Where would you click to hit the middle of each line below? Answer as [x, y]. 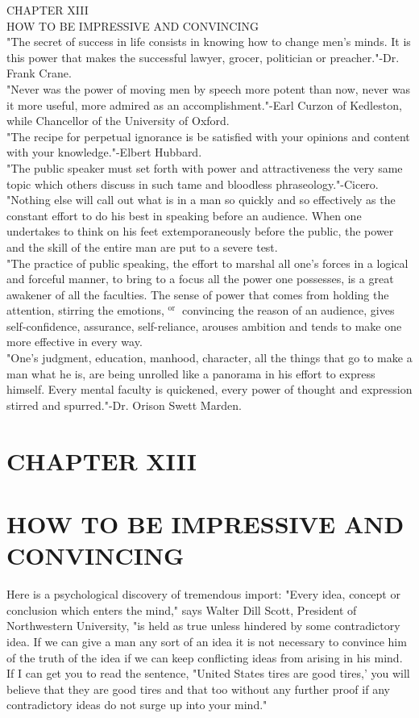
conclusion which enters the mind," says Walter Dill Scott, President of [182, 609]
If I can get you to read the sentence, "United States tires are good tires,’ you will [208, 673]
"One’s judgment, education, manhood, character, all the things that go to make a [209, 358]
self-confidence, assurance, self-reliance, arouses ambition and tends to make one [204, 326]
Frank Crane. [39, 73]
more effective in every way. [75, 342]
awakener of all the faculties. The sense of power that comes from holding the [198, 294]
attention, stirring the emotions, [85, 310]
